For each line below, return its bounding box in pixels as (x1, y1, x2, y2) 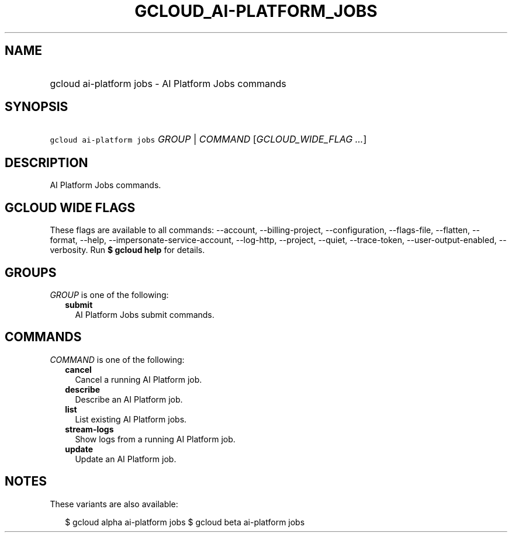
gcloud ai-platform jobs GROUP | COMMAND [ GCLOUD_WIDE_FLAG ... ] (50, 133, 367, 145)
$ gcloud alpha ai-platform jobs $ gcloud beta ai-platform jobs (65, 517, 305, 527)
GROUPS (5, 265, 57, 280)
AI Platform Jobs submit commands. (75, 309, 215, 320)
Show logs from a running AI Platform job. (75, 434, 236, 444)
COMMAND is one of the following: (50, 354, 185, 365)
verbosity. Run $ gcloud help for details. (50, 245, 205, 255)
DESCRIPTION (5, 155, 88, 170)
